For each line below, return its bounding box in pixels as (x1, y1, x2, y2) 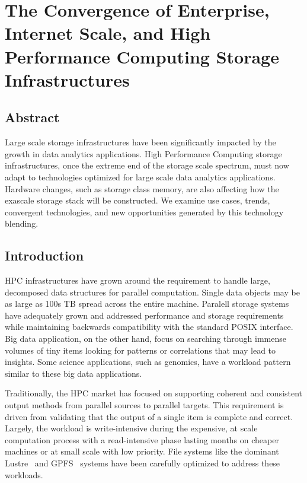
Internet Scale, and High (5, 21, 211, 45)
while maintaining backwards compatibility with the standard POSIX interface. (5, 320, 293, 333)
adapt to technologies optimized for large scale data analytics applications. (5, 170, 276, 183)
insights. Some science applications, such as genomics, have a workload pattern (5, 355, 291, 368)
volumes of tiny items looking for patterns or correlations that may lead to (5, 344, 276, 356)
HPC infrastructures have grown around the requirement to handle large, (5, 274, 270, 287)
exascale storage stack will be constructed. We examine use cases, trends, (5, 194, 270, 206)
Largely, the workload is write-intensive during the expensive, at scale (5, 422, 258, 434)
